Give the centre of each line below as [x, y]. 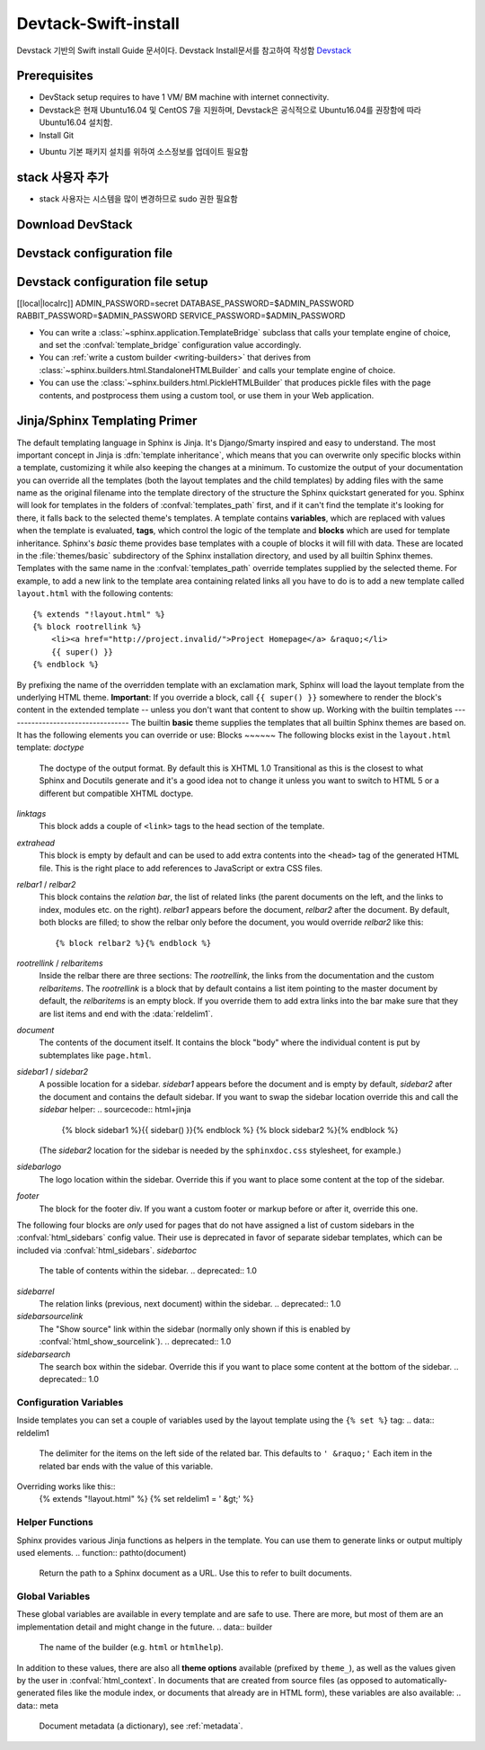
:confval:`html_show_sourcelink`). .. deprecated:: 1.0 [135, 1342]
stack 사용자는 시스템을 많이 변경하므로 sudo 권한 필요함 [138, 199]
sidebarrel [35, 1291]
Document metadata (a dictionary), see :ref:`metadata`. [141, 1726]
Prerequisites [55, 76]
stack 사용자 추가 [62, 177]
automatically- [421, 1680]
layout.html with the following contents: [95, 594]
